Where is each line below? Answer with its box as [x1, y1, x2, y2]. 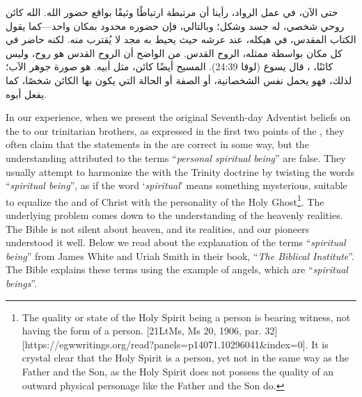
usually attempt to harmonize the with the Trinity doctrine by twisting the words [6, 164, 354, 179]
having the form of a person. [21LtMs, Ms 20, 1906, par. [22, 323, 262, 338]
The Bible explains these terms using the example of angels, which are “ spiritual [6, 262, 348, 277]
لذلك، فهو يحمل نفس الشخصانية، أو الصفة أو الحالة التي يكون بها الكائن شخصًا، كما [6, 72, 352, 87]
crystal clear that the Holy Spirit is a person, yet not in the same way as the [22, 350, 349, 365]
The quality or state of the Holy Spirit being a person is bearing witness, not [22, 309, 351, 324]
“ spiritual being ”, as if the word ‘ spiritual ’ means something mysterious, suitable [6, 178, 347, 193]
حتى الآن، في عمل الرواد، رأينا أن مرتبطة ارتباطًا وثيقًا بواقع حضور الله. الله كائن [6, 5, 338, 19]
